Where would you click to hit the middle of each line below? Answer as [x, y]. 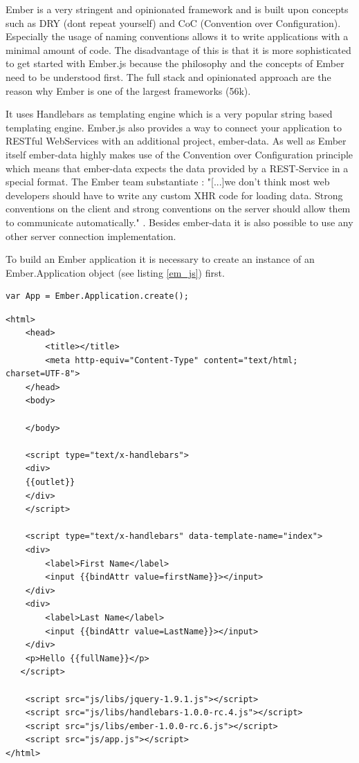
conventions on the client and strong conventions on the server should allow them [178, 209]
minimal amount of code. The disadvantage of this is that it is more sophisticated [178, 49]
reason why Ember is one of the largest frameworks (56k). [128, 90]
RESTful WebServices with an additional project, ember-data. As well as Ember [176, 141]
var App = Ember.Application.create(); [97, 296]
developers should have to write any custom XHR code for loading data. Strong [174, 195]
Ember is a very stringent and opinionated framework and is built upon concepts [177, 9]
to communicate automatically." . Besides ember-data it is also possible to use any [179, 222]
